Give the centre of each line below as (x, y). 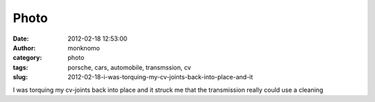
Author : (24, 48)
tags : (20, 67)
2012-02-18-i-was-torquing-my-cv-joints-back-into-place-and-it (160, 77)
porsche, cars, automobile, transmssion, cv (129, 67)
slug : (20, 77)
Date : (21, 39)
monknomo (84, 48)
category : (27, 58)
